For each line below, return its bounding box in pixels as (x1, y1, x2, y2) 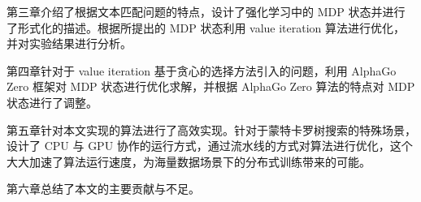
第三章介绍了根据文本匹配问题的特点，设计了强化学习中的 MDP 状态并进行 (7, 3, 406, 19)
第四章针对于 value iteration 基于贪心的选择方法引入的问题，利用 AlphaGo (7, 62, 397, 79)
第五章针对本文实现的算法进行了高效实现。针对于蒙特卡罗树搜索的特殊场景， (7, 121, 416, 138)
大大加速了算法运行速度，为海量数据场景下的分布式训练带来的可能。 (7, 153, 371, 170)
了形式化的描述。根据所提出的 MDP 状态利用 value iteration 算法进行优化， (7, 19, 406, 36)
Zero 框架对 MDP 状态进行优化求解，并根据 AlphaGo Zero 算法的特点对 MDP (7, 78, 415, 95)
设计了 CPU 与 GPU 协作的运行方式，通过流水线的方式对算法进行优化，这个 (7, 137, 413, 154)
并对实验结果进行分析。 (7, 35, 132, 52)
